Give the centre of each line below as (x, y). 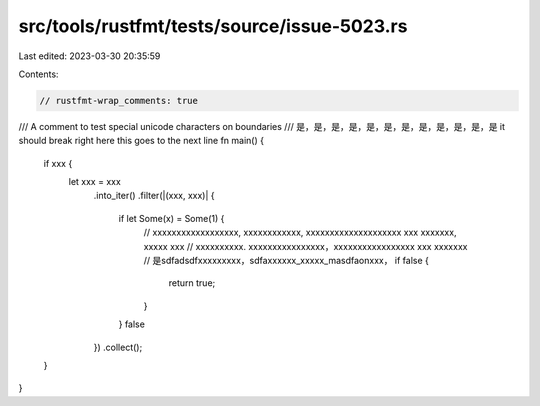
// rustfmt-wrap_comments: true (119, 100)
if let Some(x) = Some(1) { (171, 218)
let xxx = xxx (95, 182)
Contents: (38, 74)
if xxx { (58, 163)
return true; (192, 283)
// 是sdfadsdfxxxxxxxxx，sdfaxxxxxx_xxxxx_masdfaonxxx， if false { (286, 261)
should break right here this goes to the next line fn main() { (141, 141)
